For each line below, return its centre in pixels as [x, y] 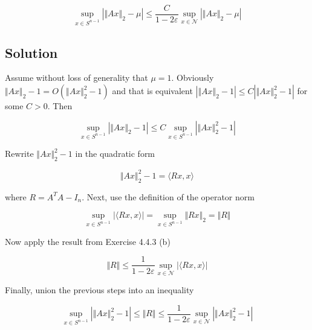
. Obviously [193, 78]
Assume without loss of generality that [76, 78]
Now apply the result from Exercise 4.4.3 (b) [88, 241]
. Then [60, 106]
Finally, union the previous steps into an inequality [99, 290]
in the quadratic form [115, 154]
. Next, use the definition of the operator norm [168, 196]
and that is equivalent [152, 91]
